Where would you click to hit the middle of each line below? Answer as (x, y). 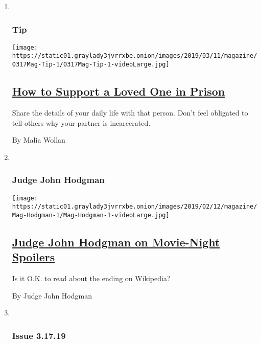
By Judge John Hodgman (52, 295)
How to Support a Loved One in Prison (118, 91)
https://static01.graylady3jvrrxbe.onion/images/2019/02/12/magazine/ (135, 207)
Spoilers (33, 257)
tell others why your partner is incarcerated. (81, 122)
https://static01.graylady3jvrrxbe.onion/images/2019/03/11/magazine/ (135, 56)
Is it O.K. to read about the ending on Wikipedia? (91, 278)
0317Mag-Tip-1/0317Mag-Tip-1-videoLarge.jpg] (91, 65)
